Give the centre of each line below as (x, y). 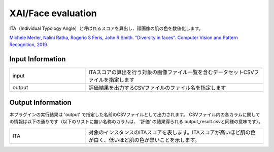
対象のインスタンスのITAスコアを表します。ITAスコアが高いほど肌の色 (172, 132)
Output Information (41, 102)
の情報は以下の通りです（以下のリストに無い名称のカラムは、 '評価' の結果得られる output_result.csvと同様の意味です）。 (136, 122)
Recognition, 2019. (29, 45)
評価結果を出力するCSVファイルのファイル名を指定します (157, 88)
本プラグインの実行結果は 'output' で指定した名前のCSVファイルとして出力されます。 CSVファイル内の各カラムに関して (135, 115)
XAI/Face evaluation (53, 13)
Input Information (38, 59)
